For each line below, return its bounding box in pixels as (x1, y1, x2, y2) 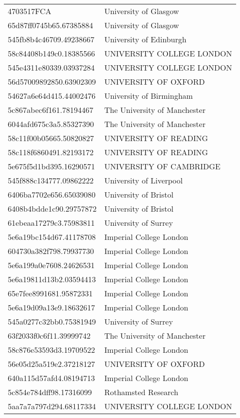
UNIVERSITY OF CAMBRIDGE (104, 161, 221, 172)
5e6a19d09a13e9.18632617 (8, 302, 95, 313)
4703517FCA (8, 5, 51, 17)
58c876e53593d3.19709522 (8, 344, 95, 355)
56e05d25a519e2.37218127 (8, 358, 95, 369)
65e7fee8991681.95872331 (8, 288, 93, 299)
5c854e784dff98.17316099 (8, 386, 92, 398)
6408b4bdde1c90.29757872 (8, 203, 97, 214)
